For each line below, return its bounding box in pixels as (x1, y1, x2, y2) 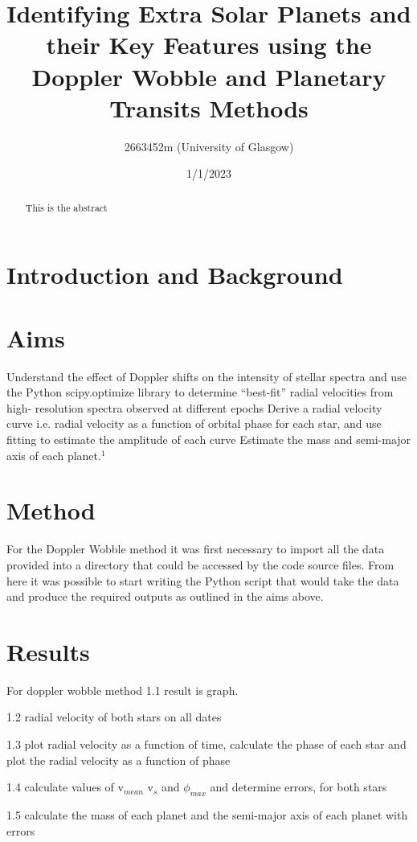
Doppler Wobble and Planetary (31, 60, 386, 92)
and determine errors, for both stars (210, 778, 387, 795)
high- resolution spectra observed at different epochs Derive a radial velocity (6, 399, 382, 416)
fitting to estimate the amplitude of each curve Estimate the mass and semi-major (6, 431, 411, 448)
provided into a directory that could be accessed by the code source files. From (6, 556, 395, 573)
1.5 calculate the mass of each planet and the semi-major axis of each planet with (6, 807, 408, 823)
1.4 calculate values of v (6, 778, 124, 795)
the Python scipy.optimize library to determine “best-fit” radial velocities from (6, 384, 394, 400)
